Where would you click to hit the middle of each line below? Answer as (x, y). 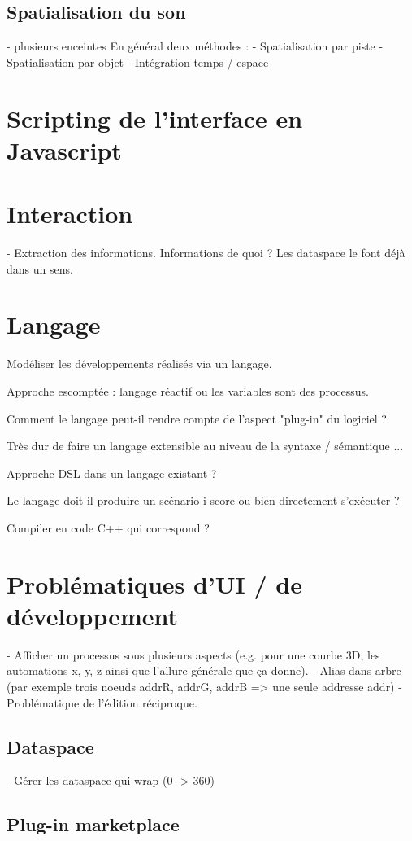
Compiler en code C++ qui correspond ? (108, 527)
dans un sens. (40, 268)
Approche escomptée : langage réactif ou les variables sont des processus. (188, 390)
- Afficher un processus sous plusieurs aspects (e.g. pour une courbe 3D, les (193, 654)
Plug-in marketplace (93, 824)
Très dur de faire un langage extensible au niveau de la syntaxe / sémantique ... (205, 446)
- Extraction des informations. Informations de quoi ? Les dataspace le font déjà (206, 253)
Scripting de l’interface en (155, 118)
